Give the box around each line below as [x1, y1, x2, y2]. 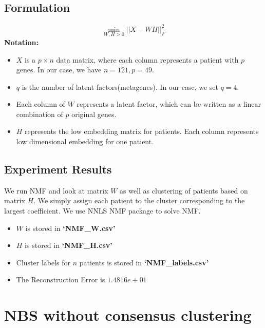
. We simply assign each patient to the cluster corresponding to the [33, 195, 245, 206]
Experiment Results [4, 161, 112, 177]
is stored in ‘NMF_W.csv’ [25, 222, 116, 233]
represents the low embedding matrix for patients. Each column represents [25, 126, 259, 137]
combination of [16, 108, 63, 119]
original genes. [71, 108, 117, 119]
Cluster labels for [16, 257, 71, 267]
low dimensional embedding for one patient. [16, 136, 154, 147]
